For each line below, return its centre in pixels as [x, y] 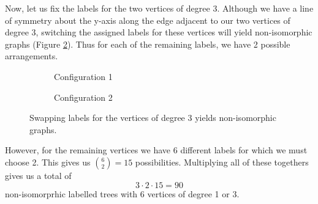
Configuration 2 [83, 97]
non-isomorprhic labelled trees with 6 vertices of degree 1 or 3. [122, 193]
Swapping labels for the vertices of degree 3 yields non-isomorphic [153, 118]
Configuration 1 [83, 76]
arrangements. [32, 56]
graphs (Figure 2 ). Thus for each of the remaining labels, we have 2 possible [148, 44]
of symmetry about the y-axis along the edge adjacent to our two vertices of [148, 20]
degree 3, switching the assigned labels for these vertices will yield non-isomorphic [159, 32]
